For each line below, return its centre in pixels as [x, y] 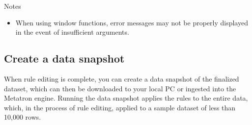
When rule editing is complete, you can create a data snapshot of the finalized [122, 78]
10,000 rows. [23, 117]
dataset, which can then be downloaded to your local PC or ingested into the [120, 88]
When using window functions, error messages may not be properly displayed [132, 22]
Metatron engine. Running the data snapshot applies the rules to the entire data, [126, 98]
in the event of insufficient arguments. [72, 32]
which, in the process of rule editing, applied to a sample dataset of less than [120, 107]
